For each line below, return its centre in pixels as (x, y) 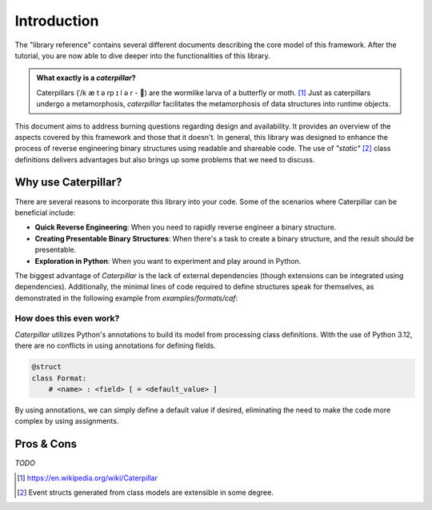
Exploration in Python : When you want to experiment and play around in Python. (168, 261)
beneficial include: (45, 213)
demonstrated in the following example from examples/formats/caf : (126, 298)
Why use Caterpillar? (68, 183)
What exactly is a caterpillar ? (86, 78)
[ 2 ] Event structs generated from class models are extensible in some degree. (145, 492)
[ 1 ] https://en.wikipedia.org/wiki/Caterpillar (87, 478)
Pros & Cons (46, 444)
